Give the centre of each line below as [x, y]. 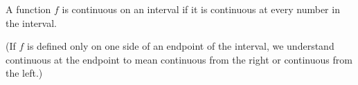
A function [28, 9]
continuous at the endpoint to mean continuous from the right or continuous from [179, 59]
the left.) [24, 73]
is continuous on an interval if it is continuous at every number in [201, 9]
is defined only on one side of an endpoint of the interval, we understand [180, 46]
